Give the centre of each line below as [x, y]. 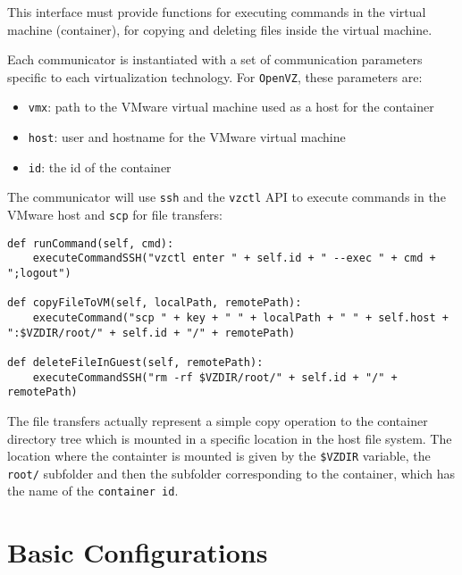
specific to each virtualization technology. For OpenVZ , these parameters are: [215, 76]
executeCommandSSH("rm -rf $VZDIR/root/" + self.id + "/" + [215, 377]
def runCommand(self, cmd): [91, 243]
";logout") [39, 274]
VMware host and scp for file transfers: [115, 215]
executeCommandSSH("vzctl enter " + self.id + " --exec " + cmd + [234, 258]
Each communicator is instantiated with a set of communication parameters [215, 59]
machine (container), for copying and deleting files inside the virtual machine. [220, 29]
